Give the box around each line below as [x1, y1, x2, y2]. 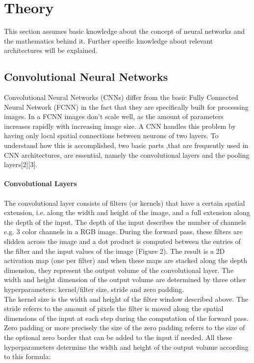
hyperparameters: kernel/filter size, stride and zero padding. [4, 284, 184, 294]
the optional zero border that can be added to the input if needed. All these [4, 332, 232, 342]
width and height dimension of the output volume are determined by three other [4, 274, 246, 285]
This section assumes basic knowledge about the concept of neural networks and [4, 26, 245, 36]
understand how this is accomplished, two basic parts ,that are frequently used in [4, 140, 249, 150]
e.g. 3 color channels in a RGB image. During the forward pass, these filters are [4, 226, 243, 237]
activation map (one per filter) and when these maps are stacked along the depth [4, 255, 248, 266]
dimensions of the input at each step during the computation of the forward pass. [4, 313, 249, 323]
